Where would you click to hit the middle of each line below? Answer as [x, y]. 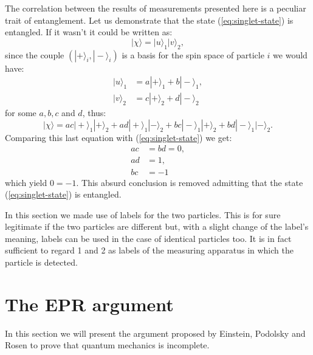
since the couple [35, 54]
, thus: [94, 113]
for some [21, 113]
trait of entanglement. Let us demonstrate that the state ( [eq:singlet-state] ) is [149, 20]
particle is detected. [41, 262]
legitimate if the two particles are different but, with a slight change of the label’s [157, 226]
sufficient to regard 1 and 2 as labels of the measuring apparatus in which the [149, 250]
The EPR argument [89, 304]
